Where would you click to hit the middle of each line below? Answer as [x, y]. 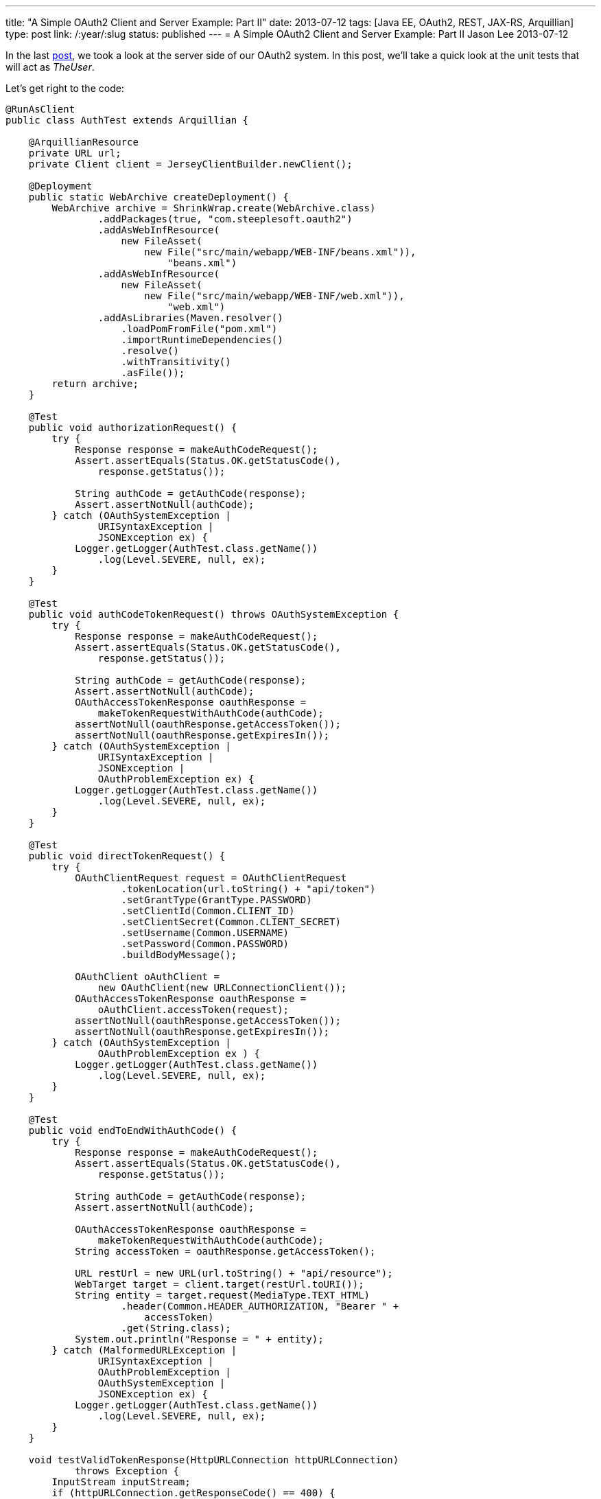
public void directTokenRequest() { [127, 856]
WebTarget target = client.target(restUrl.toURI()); [220, 1284]
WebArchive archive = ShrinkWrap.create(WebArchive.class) [214, 208]
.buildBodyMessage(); [179, 955]
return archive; [95, 384]
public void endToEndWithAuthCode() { [133, 1130]
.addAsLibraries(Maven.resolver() [190, 318]
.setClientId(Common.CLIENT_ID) [208, 911]
